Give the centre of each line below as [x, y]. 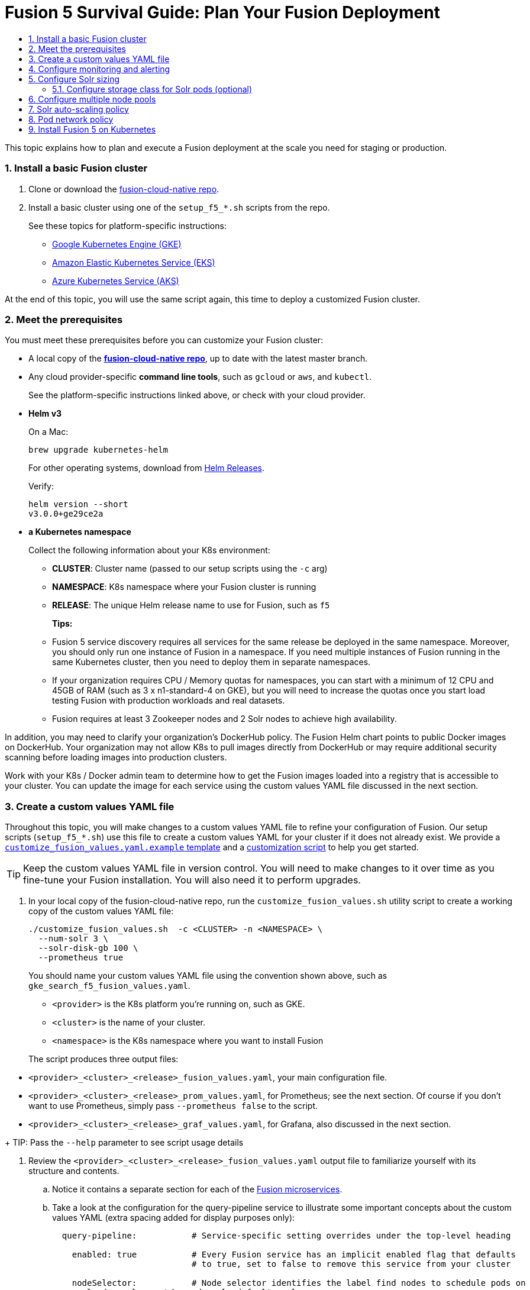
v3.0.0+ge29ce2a [66, 514]
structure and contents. [74, 1171]
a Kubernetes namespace [80, 532]
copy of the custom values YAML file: [101, 911]
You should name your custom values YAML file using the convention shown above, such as [208, 975]
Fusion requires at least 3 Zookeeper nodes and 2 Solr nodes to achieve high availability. [224, 719]
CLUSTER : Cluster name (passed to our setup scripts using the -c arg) [190, 569]
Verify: [41, 486]
